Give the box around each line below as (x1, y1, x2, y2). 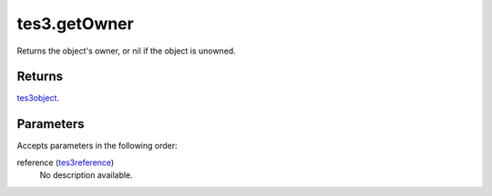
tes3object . (16, 93, 59, 103)
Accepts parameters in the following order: (16, 141, 178, 152)
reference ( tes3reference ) (16, 157, 115, 168)
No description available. (39, 170, 134, 181)
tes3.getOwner (16, 14, 134, 34)
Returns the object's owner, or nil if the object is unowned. (16, 45, 236, 56)
